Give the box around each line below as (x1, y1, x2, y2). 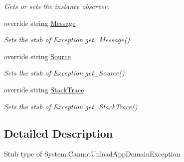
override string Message (4, 17, 76, 28)
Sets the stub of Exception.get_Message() (4, 34, 130, 45)
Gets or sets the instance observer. (4, 1, 110, 11)
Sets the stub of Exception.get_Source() (4, 68, 125, 78)
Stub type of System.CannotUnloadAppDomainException (4, 149, 181, 159)
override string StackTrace (4, 84, 84, 94)
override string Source (4, 51, 71, 61)
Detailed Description (4, 125, 113, 141)
